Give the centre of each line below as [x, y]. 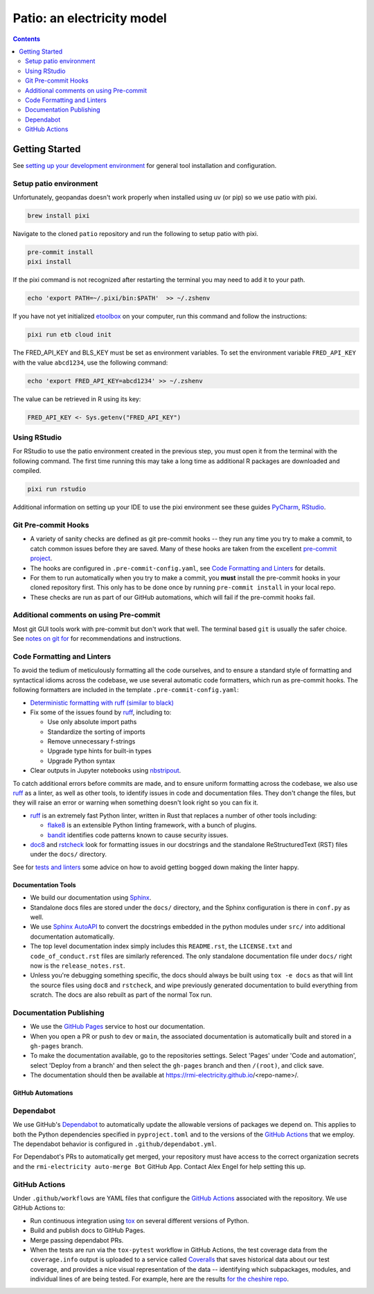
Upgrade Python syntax [81, 761]
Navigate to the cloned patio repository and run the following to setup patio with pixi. [136, 234]
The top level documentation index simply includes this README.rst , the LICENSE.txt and [161, 946]
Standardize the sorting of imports [96, 732]
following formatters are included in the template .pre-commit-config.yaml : [126, 690]
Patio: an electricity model [90, 18]
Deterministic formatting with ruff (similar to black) [102, 703]
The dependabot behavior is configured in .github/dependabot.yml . [115, 1144]
